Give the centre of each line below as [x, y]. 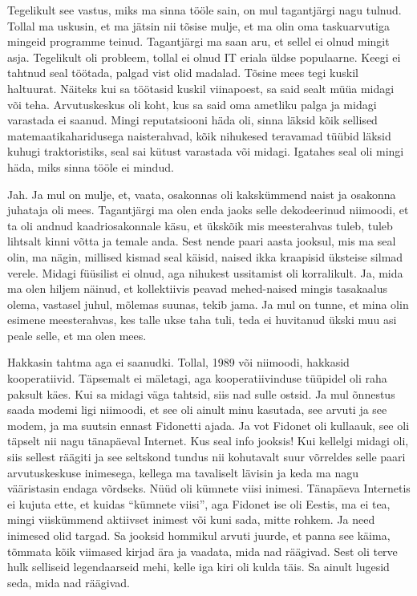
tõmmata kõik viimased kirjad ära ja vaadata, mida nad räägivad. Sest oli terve [202, 551]
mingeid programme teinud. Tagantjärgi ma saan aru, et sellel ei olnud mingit [198, 41]
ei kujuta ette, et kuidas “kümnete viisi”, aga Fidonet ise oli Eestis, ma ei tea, [199, 503]
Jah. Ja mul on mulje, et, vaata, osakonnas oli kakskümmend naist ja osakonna [202, 194]
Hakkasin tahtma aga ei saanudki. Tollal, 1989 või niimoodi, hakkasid [178, 362]
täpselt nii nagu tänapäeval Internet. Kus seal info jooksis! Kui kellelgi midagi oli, [208, 441]
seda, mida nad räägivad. [69, 582]
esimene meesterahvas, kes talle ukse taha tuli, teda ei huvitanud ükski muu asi [202, 320]
